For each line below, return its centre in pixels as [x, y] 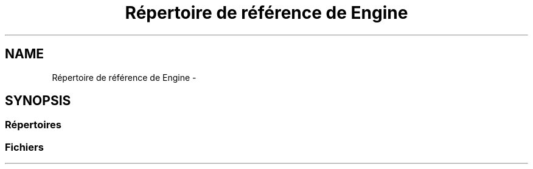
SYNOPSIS [38, 101]
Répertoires [33, 125]
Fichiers [24, 147]
